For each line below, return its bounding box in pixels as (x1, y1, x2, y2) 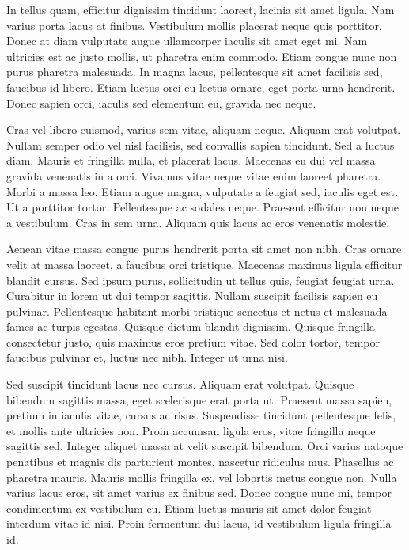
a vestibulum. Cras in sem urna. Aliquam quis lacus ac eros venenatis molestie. (6, 214, 390, 230)
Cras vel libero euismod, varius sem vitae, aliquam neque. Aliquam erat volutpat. (6, 121, 401, 138)
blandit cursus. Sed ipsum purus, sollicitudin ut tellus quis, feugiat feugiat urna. (6, 271, 395, 288)
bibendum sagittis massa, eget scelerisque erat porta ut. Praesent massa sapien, (6, 391, 392, 408)
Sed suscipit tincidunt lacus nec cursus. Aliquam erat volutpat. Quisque (6, 376, 354, 393)
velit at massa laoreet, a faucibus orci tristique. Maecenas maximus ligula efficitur (6, 256, 403, 272)
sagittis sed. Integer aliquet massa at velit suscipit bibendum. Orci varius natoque (6, 438, 403, 454)
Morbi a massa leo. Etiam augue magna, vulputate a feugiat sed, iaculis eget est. (6, 183, 398, 199)
